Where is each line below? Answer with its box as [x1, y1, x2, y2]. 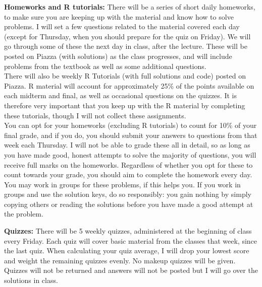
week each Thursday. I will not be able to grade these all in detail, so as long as [4, 139, 250, 150]
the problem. [4, 208, 43, 219]
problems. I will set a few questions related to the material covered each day [4, 21, 240, 32]
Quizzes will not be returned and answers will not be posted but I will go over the [4, 265, 258, 275]
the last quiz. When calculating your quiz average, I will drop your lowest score [4, 245, 249, 256]
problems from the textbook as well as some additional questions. [4, 60, 206, 71]
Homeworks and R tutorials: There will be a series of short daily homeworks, [4, 2, 255, 12]
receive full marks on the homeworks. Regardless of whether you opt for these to [4, 159, 253, 170]
